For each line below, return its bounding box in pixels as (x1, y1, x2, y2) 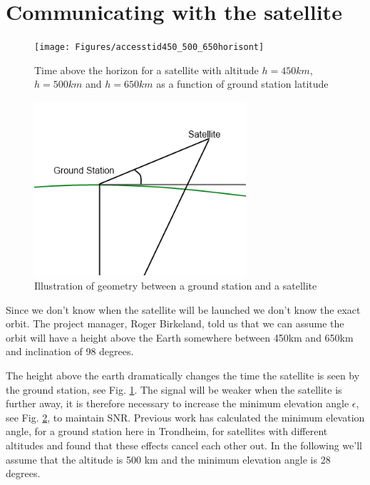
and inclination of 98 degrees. (6, 344, 134, 359)
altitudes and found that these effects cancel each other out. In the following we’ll (6, 437, 362, 452)
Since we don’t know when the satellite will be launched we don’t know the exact (6, 302, 361, 317)
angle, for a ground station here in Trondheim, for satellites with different (6, 424, 328, 439)
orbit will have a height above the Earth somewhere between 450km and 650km (6, 330, 354, 344)
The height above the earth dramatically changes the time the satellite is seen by (6, 367, 360, 382)
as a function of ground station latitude (156, 76, 329, 91)
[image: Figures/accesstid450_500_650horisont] (34, 42, 264, 53)
